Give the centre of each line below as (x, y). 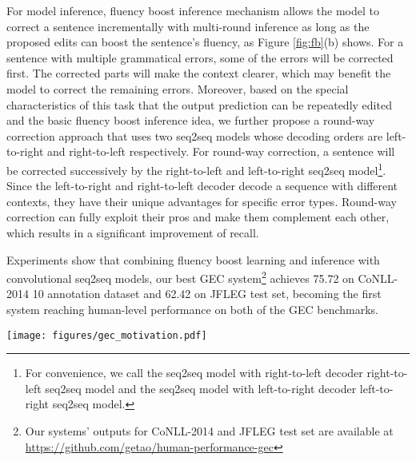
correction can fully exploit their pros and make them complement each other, (198, 217)
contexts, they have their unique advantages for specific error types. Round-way (202, 201)
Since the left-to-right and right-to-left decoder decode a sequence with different (202, 186)
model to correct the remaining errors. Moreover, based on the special (178, 88)
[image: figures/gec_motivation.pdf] (107, 335)
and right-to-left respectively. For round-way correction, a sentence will (221, 151)
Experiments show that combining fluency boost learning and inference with (193, 259)
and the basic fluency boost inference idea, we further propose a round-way (191, 120)
